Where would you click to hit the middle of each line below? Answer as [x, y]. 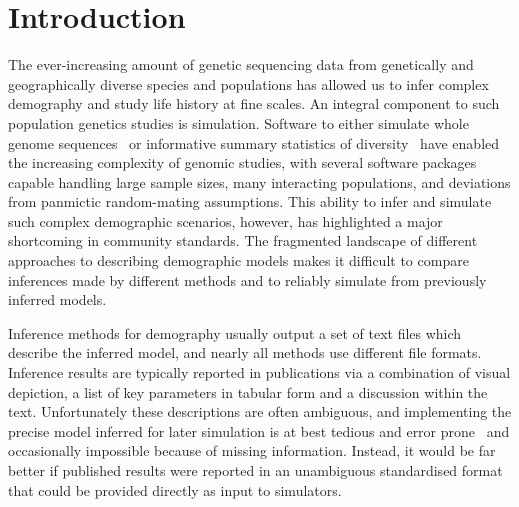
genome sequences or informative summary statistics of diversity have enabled [254, 142]
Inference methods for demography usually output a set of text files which [235, 332]
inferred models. [57, 299]
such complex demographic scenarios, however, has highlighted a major [225, 220]
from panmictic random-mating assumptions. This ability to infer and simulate [250, 201]
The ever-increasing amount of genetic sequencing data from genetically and [241, 64]
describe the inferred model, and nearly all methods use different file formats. [245, 352]
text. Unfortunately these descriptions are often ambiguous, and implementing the [260, 411]
